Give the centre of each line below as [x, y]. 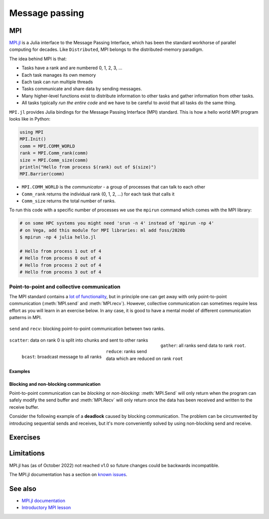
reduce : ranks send [126, 351]
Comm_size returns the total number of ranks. [69, 201]
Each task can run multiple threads [57, 82]
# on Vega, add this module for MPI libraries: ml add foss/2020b [102, 230]
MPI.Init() [33, 139]
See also [23, 489]
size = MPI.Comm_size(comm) [54, 160]
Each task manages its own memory [59, 75]
